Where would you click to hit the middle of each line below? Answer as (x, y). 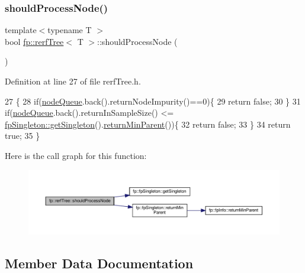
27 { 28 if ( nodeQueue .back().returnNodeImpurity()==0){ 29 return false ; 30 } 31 (153, 101)
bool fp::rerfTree (34, 41)
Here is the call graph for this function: (76, 155)
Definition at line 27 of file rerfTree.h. (73, 81)
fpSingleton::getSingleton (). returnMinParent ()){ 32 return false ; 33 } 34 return (148, 124)
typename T (70, 30)
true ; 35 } (23, 136)
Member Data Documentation (99, 263)
